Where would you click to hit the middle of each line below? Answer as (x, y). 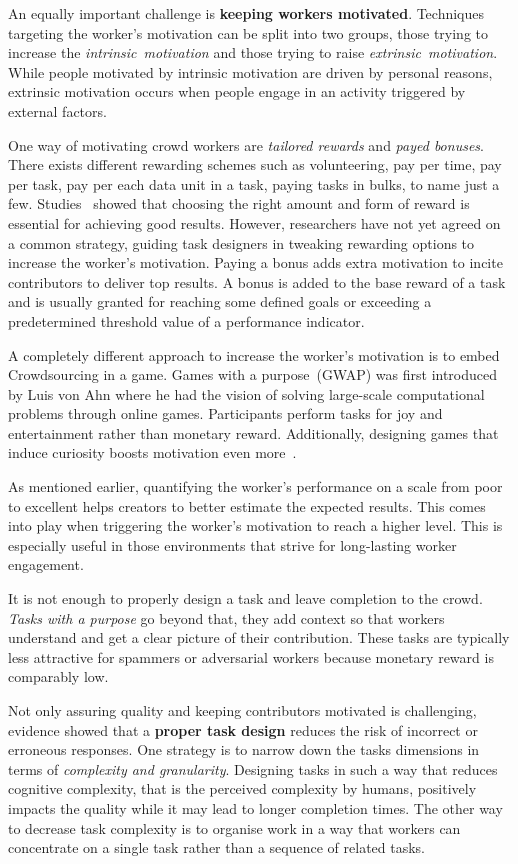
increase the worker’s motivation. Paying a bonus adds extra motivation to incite (255, 262)
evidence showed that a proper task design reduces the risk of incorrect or (243, 729)
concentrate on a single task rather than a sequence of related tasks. (217, 847)
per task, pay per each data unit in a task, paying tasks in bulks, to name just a (254, 183)
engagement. (46, 564)
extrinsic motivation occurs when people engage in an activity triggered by (237, 91)
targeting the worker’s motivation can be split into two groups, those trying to (248, 32)
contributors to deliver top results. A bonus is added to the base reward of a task (257, 281)
